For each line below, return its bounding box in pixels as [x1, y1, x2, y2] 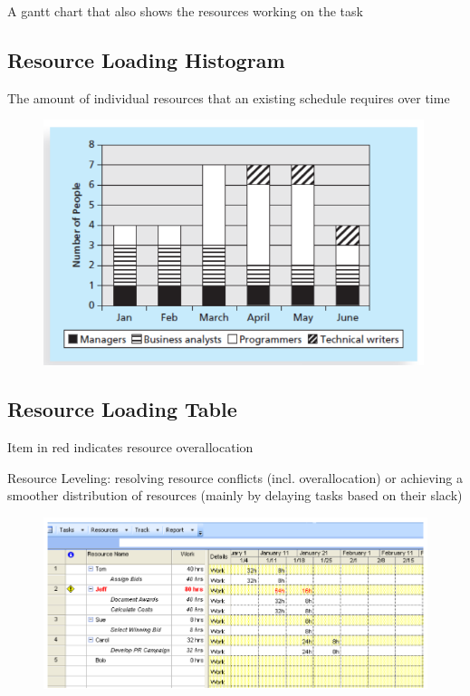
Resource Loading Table [7, 395, 237, 423]
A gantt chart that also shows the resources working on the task [7, 2, 363, 20]
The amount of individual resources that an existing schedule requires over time [7, 88, 450, 107]
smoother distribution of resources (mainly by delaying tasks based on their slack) [7, 486, 463, 505]
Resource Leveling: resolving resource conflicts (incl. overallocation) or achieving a [7, 468, 463, 487]
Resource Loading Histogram [7, 45, 285, 73]
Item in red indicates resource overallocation [7, 437, 254, 456]
